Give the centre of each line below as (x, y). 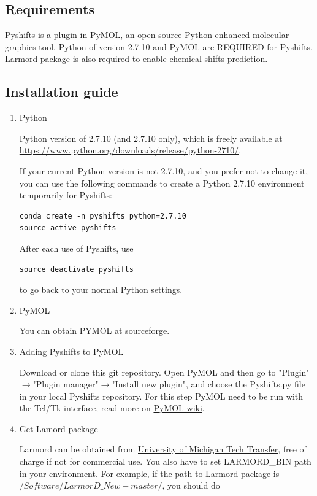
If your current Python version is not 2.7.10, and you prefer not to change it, (164, 170)
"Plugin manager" (66, 384)
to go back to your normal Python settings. (101, 289)
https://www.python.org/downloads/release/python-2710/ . (130, 150)
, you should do (191, 485)
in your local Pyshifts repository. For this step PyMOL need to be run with (161, 396)
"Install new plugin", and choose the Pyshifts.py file (208, 384)
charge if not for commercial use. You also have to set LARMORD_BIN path (165, 461)
